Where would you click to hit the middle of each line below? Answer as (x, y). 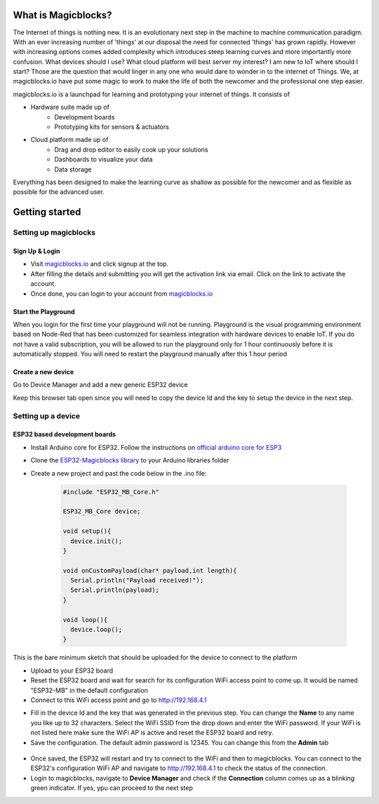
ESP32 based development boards (64, 434)
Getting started (47, 212)
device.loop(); (97, 630)
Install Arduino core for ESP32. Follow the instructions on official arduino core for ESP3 (156, 447)
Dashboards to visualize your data (104, 160)
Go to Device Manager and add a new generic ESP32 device (100, 385)
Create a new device (44, 372)
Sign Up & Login (36, 251)
